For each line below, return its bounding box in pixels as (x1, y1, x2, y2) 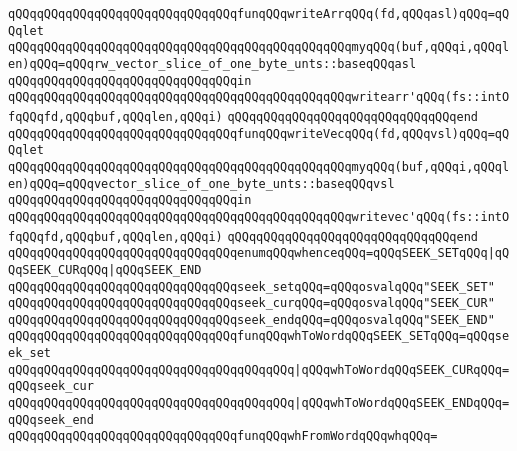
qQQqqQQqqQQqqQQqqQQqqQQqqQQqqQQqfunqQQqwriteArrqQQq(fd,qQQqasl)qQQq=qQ (8, 7, 510, 21)
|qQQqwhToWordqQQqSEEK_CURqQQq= (294, 362, 510, 377)
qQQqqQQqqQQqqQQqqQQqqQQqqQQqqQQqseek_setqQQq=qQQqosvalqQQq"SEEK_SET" (8, 279, 495, 294)
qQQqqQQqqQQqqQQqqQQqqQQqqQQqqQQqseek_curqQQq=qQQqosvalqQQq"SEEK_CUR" (8, 296, 495, 311)
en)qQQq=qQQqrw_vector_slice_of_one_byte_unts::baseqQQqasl (8, 56, 417, 71)
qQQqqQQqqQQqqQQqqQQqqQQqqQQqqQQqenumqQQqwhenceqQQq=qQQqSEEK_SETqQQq (8, 246, 488, 261)
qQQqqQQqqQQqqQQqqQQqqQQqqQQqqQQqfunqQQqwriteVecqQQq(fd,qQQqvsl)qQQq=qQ (8, 126, 510, 141)
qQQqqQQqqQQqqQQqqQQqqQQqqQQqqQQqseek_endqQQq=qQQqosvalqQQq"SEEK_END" (8, 312, 495, 327)
